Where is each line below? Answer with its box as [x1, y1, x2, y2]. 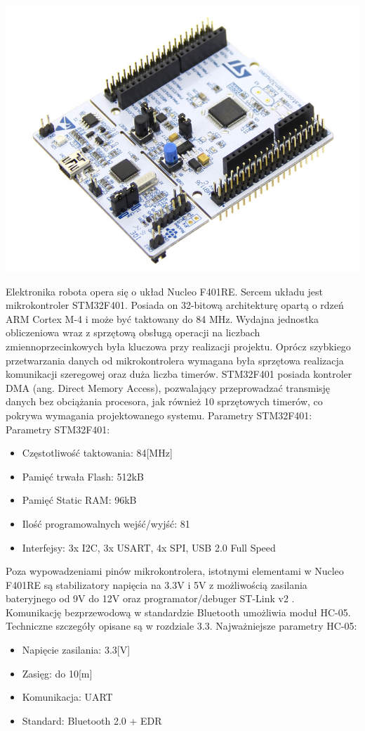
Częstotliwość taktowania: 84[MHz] [22, 445, 173, 460]
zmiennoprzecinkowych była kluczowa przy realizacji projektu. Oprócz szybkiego [6, 338, 351, 353]
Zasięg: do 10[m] [22, 666, 93, 680]
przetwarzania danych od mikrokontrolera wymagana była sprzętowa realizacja [6, 352, 344, 367]
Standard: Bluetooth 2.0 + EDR [22, 713, 162, 727]
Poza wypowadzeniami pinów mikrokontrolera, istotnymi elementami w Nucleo [6, 564, 344, 578]
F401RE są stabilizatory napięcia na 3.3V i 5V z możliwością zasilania [6, 577, 307, 592]
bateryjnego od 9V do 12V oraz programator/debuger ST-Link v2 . [6, 591, 295, 606]
